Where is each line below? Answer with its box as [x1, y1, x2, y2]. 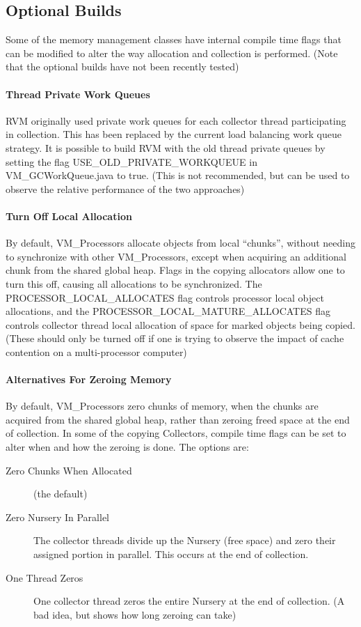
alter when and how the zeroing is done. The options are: [6, 440, 249, 454]
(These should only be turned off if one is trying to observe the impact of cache [6, 331, 344, 346]
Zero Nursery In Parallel [6, 509, 109, 524]
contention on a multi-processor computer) [6, 344, 187, 359]
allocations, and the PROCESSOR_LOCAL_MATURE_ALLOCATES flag [6, 304, 330, 318]
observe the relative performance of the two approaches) [6, 181, 245, 196]
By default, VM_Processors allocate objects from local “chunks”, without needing [6, 235, 355, 250]
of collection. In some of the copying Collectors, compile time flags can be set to [6, 426, 346, 440]
